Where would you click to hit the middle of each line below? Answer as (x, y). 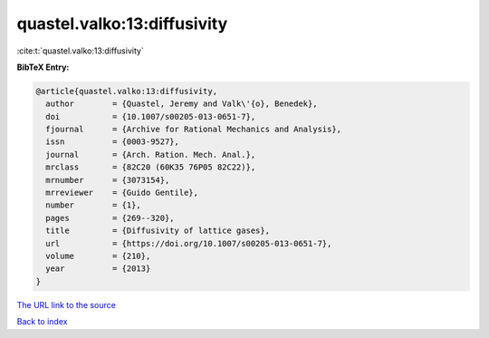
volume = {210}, (98, 256)
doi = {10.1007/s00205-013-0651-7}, (151, 116)
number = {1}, (94, 205)
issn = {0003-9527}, (113, 142)
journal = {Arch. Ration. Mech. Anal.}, (151, 155)
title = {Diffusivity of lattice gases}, (158, 231)
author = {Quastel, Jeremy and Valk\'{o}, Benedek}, (182, 104)
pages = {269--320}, (110, 218)
